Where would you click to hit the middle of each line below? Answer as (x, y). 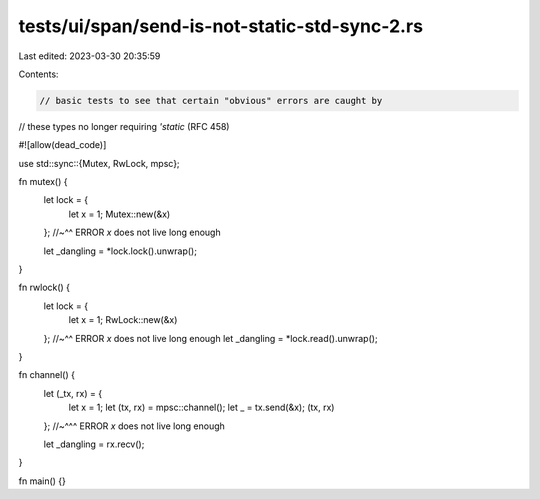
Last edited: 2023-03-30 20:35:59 (89, 56)
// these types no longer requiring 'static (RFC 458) (124, 126)
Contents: (38, 74)
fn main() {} (42, 481)
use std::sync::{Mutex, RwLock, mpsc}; (99, 163)
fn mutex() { (43, 182)
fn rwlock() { (44, 287)
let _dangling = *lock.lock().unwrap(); (120, 251)
